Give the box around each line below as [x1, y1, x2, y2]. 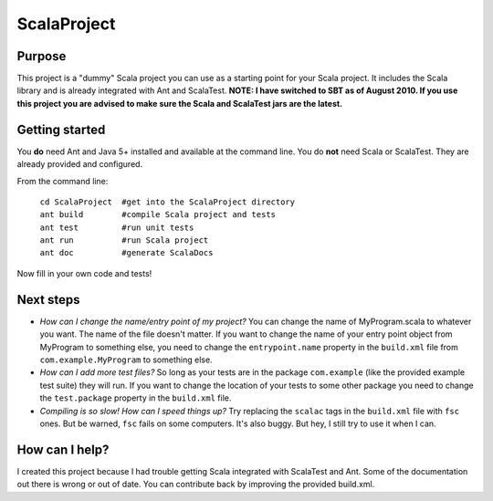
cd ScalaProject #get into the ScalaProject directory [39, 196, 296, 207]
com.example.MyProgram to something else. [39, 354, 214, 365]
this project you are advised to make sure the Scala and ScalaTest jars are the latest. [16, 98, 343, 109]
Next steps [16, 292, 80, 308]
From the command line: [16, 175, 109, 186]
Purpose [16, 48, 67, 64]
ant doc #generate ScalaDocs [39, 247, 214, 258]
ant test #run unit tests [39, 222, 194, 233]
